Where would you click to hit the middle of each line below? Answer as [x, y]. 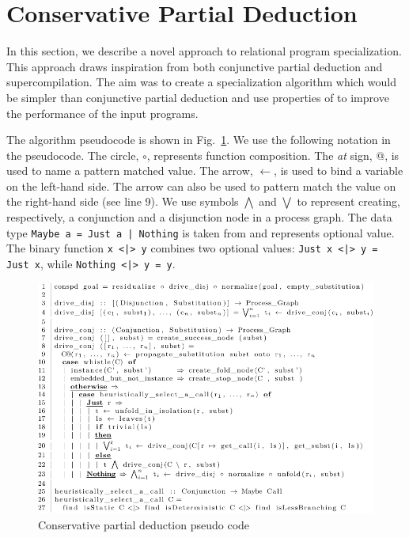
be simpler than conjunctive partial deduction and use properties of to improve [198, 97]
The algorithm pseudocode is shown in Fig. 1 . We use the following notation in [199, 140]
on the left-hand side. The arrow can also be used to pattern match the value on [201, 186]
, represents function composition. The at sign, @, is [273, 155]
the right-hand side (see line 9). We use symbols [123, 201]
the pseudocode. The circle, [73, 155]
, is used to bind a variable [339, 170]
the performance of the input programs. [102, 113]
